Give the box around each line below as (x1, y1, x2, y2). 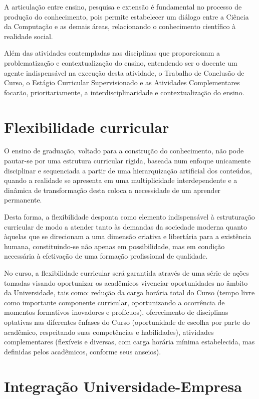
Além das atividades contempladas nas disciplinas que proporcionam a (4, 48, 220, 58)
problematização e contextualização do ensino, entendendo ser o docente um (4, 57, 237, 68)
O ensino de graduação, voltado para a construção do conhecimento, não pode (4, 145, 244, 156)
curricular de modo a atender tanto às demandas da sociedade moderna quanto (4, 221, 247, 232)
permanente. (4, 194, 42, 205)
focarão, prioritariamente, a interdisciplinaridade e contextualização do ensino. (4, 87, 244, 97)
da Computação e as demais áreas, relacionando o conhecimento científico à (4, 21, 236, 32)
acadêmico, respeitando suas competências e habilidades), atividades (4, 326, 214, 337)
